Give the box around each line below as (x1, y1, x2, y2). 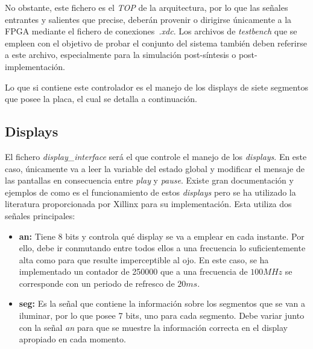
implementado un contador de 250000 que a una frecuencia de (19, 265, 248, 278)
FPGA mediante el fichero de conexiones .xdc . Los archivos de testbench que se (5, 25, 297, 37)
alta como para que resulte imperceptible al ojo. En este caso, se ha (19, 253, 269, 266)
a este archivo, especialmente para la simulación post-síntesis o (5, 48, 236, 61)
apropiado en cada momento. (19, 333, 126, 345)
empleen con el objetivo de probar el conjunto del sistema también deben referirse (5, 36, 307, 49)
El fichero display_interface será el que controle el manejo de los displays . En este (5, 150, 307, 162)
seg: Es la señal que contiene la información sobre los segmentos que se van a (19, 297, 306, 310)
